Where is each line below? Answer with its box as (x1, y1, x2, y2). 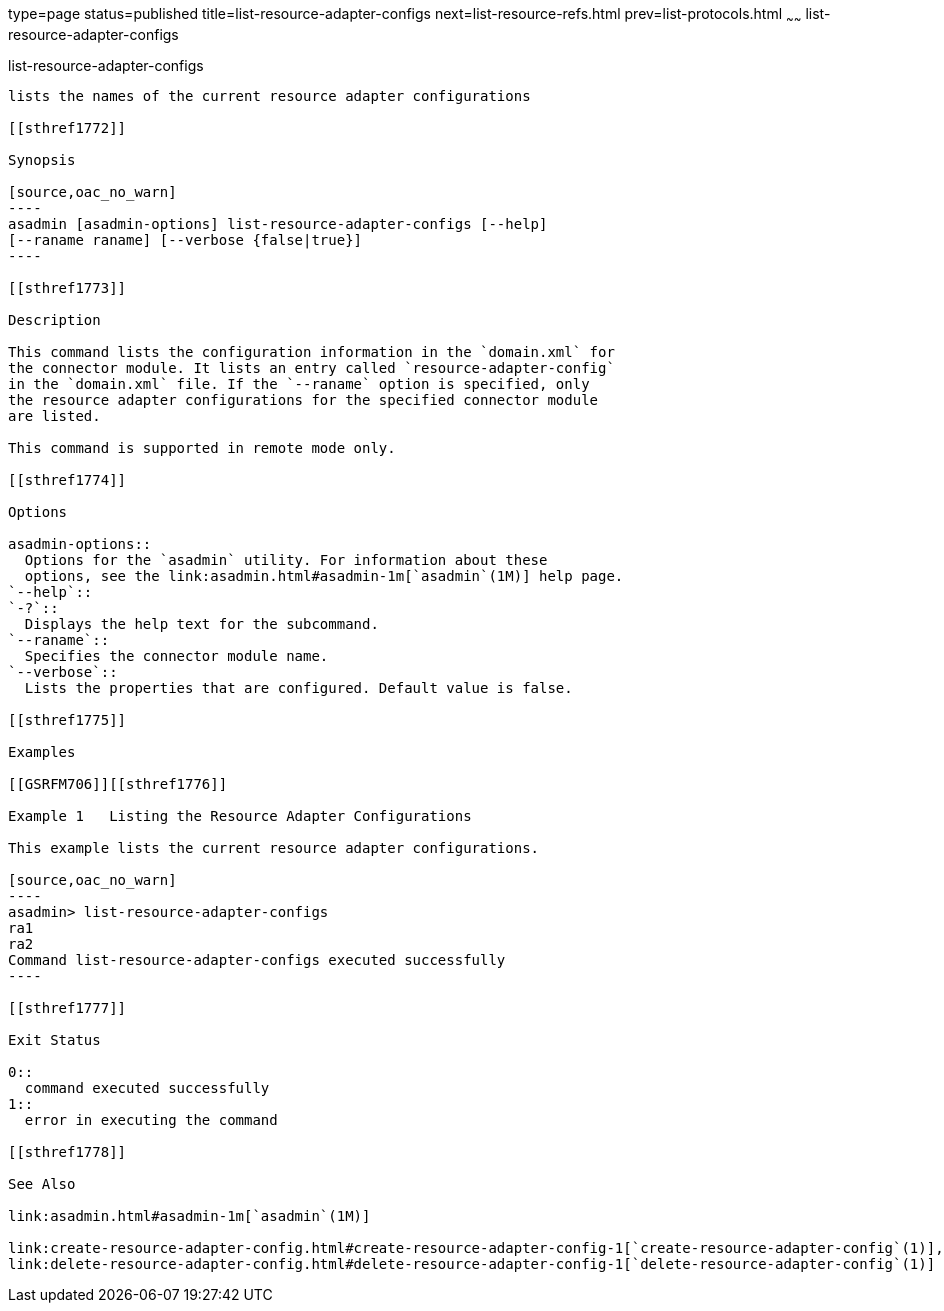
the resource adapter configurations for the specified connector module (8, 391, 599, 408)
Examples (8, 743, 76, 760)
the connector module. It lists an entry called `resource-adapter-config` (8, 359, 615, 376)
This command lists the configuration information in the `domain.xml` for (8, 343, 615, 360)
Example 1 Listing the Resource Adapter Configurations (8, 807, 472, 824)
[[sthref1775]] (8, 711, 127, 728)
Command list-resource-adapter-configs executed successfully (8, 951, 506, 968)
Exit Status (8, 1031, 101, 1048)
